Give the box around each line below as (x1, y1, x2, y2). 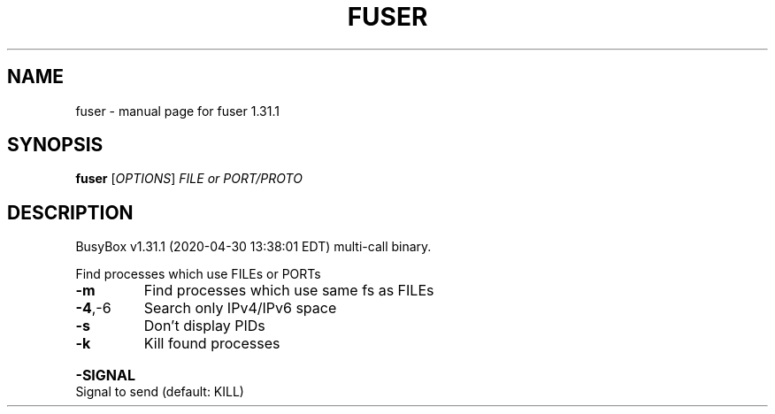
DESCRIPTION (7, 201, 134, 224)
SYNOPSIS (7, 134, 104, 157)
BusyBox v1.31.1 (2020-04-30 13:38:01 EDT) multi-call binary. (75, 239, 432, 255)
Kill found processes (143, 334, 280, 353)
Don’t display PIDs (143, 317, 265, 335)
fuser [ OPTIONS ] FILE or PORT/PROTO (75, 171, 303, 187)
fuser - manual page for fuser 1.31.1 (75, 103, 280, 119)
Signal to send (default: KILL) (75, 384, 244, 400)
